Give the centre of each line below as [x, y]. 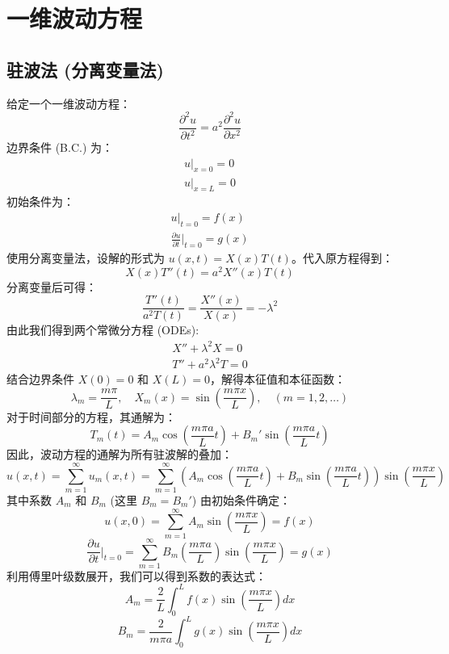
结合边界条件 [40, 379]
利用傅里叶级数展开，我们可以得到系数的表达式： [136, 575]
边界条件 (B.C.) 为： [60, 147]
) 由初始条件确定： [241, 499]
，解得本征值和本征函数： [277, 379]
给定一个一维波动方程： [69, 103]
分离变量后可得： [52, 286]
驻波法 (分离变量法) [85, 69]
